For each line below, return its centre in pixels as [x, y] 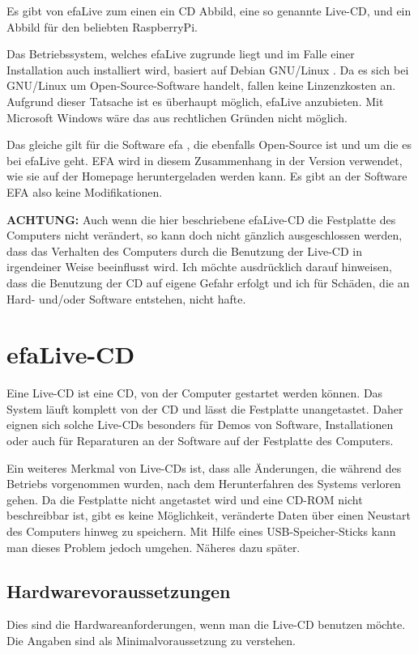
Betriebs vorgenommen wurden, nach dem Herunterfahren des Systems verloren [204, 484]
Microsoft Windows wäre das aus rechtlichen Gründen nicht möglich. [177, 117]
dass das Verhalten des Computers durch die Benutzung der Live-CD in [184, 251]
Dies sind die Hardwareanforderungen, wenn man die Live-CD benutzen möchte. [206, 624]
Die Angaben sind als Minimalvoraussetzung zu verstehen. [151, 640]
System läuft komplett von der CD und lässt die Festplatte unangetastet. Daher [205, 408]
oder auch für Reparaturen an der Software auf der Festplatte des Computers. [200, 440]
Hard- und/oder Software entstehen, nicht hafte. [126, 298]
